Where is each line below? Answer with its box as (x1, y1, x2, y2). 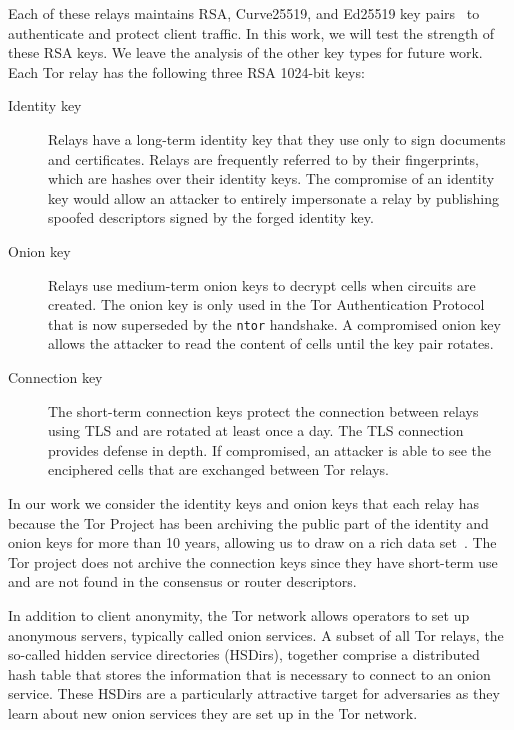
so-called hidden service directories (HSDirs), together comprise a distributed (8, 644, 480, 665)
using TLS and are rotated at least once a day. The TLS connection (48, 420, 464, 441)
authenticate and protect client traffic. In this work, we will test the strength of (8, 22, 495, 43)
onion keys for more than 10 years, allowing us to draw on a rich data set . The (8, 532, 497, 553)
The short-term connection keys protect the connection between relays (48, 400, 479, 421)
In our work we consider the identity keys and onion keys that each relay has (8, 492, 479, 513)
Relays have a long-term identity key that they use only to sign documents (48, 128, 506, 149)
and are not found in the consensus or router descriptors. (8, 571, 357, 592)
